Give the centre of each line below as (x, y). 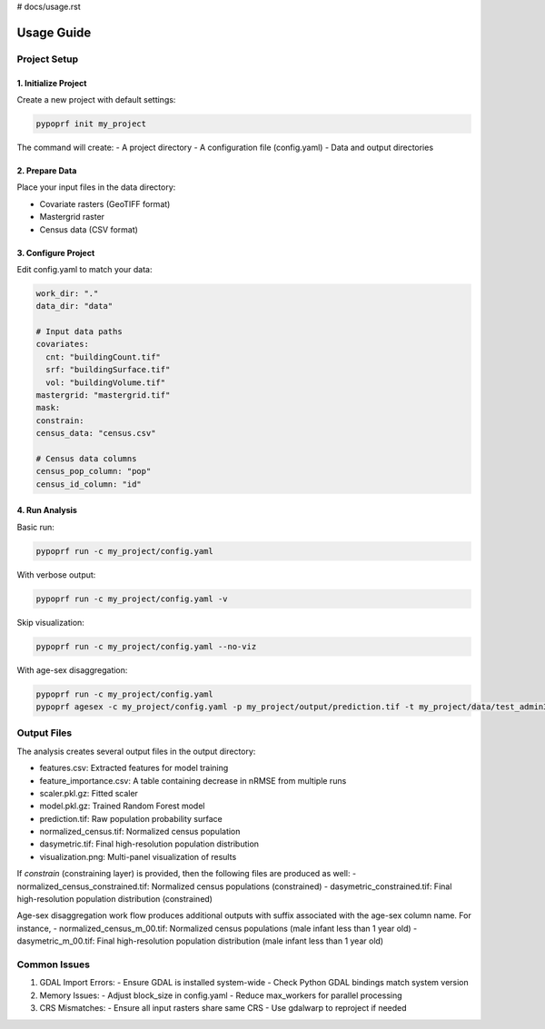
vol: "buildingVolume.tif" (106, 382)
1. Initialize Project (52, 83)
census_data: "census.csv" (96, 433)
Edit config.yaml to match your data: (85, 269)
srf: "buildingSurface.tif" (108, 370)
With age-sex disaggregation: (72, 670)
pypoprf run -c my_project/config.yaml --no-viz (146, 646)
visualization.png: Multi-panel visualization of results (138, 856)
